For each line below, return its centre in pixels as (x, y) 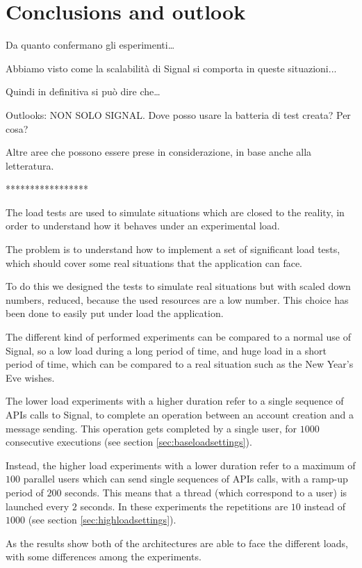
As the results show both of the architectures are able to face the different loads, (177, 543)
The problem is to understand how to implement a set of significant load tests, (173, 249)
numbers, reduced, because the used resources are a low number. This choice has (177, 299)
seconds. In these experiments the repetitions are (184, 506)
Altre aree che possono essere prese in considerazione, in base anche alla (159, 152)
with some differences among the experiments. (104, 557)
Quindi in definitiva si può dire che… (83, 91)
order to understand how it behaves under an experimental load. (143, 226)
